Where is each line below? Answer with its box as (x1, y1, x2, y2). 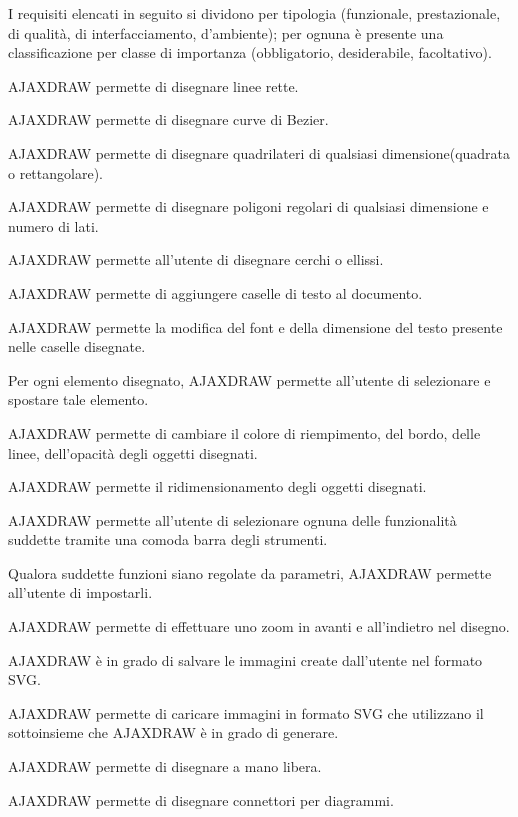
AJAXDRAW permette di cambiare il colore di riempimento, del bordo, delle (8, 422, 481, 443)
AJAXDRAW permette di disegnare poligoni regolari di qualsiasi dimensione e (8, 196, 489, 217)
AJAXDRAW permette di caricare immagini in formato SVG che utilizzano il (8, 702, 484, 723)
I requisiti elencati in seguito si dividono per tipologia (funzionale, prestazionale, (8, 3, 501, 23)
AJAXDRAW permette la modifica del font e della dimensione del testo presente (8, 316, 503, 337)
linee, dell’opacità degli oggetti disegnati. (8, 442, 258, 463)
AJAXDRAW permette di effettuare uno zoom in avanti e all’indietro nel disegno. (8, 616, 510, 637)
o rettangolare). (8, 162, 103, 183)
